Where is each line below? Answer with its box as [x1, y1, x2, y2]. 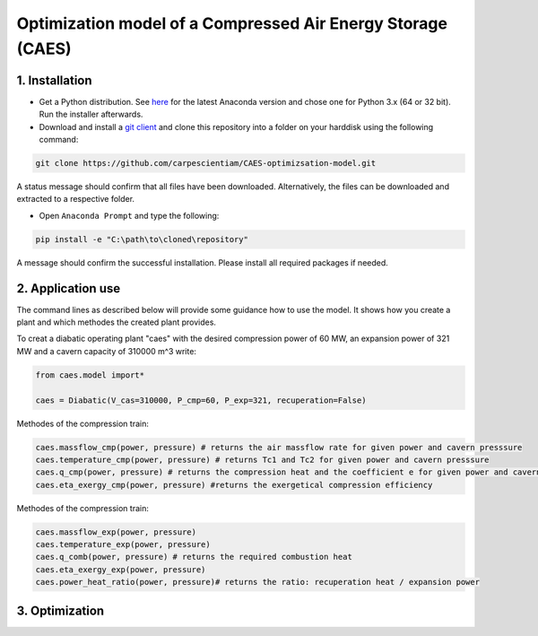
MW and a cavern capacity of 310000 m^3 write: [16, 345, 197, 356]
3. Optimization [16, 603, 105, 618]
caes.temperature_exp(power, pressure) [35, 539, 211, 550]
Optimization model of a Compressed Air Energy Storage [16, 13, 448, 33]
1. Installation [16, 73, 93, 88]
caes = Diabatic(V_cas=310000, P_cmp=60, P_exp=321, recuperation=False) [35, 395, 367, 405]
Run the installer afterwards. [39, 109, 143, 120]
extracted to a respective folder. [16, 194, 134, 205]
